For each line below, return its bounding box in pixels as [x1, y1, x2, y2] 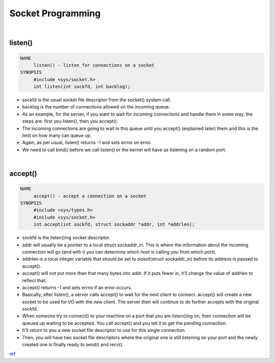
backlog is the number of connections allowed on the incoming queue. [22, 104, 170, 110]
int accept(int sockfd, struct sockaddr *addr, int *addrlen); [33, 221, 195, 228]
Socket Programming [9, 8, 101, 19]
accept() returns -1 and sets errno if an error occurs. [22, 284, 132, 290]
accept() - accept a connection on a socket [33, 193, 147, 199]
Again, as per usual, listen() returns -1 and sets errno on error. [22, 139, 152, 146]
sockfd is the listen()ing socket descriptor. [22, 235, 111, 241]
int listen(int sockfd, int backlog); [33, 84, 131, 90]
